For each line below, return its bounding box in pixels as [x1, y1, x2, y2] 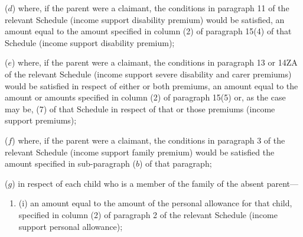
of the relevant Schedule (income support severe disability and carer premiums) [5, 67, 292, 80]
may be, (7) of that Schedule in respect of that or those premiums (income [5, 102, 275, 115]
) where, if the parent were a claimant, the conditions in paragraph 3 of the [12, 134, 285, 146]
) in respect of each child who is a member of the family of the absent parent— [12, 177, 299, 189]
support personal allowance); [18, 220, 123, 232]
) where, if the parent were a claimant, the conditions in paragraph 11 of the [12, 2, 289, 14]
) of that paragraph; [139, 157, 212, 170]
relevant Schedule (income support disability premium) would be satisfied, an [5, 13, 285, 25]
